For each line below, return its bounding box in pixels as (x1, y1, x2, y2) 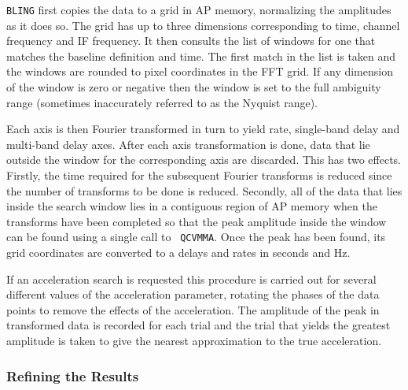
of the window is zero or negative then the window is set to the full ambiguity (6, 79, 381, 95)
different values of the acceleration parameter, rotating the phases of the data (6, 286, 380, 303)
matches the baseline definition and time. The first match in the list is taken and (6, 47, 396, 64)
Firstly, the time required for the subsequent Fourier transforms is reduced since (6, 167, 392, 183)
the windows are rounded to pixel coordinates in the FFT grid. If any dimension (6, 63, 393, 80)
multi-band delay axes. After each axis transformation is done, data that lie (6, 136, 370, 152)
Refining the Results (6, 366, 139, 385)
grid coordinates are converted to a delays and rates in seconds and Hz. (6, 244, 351, 261)
